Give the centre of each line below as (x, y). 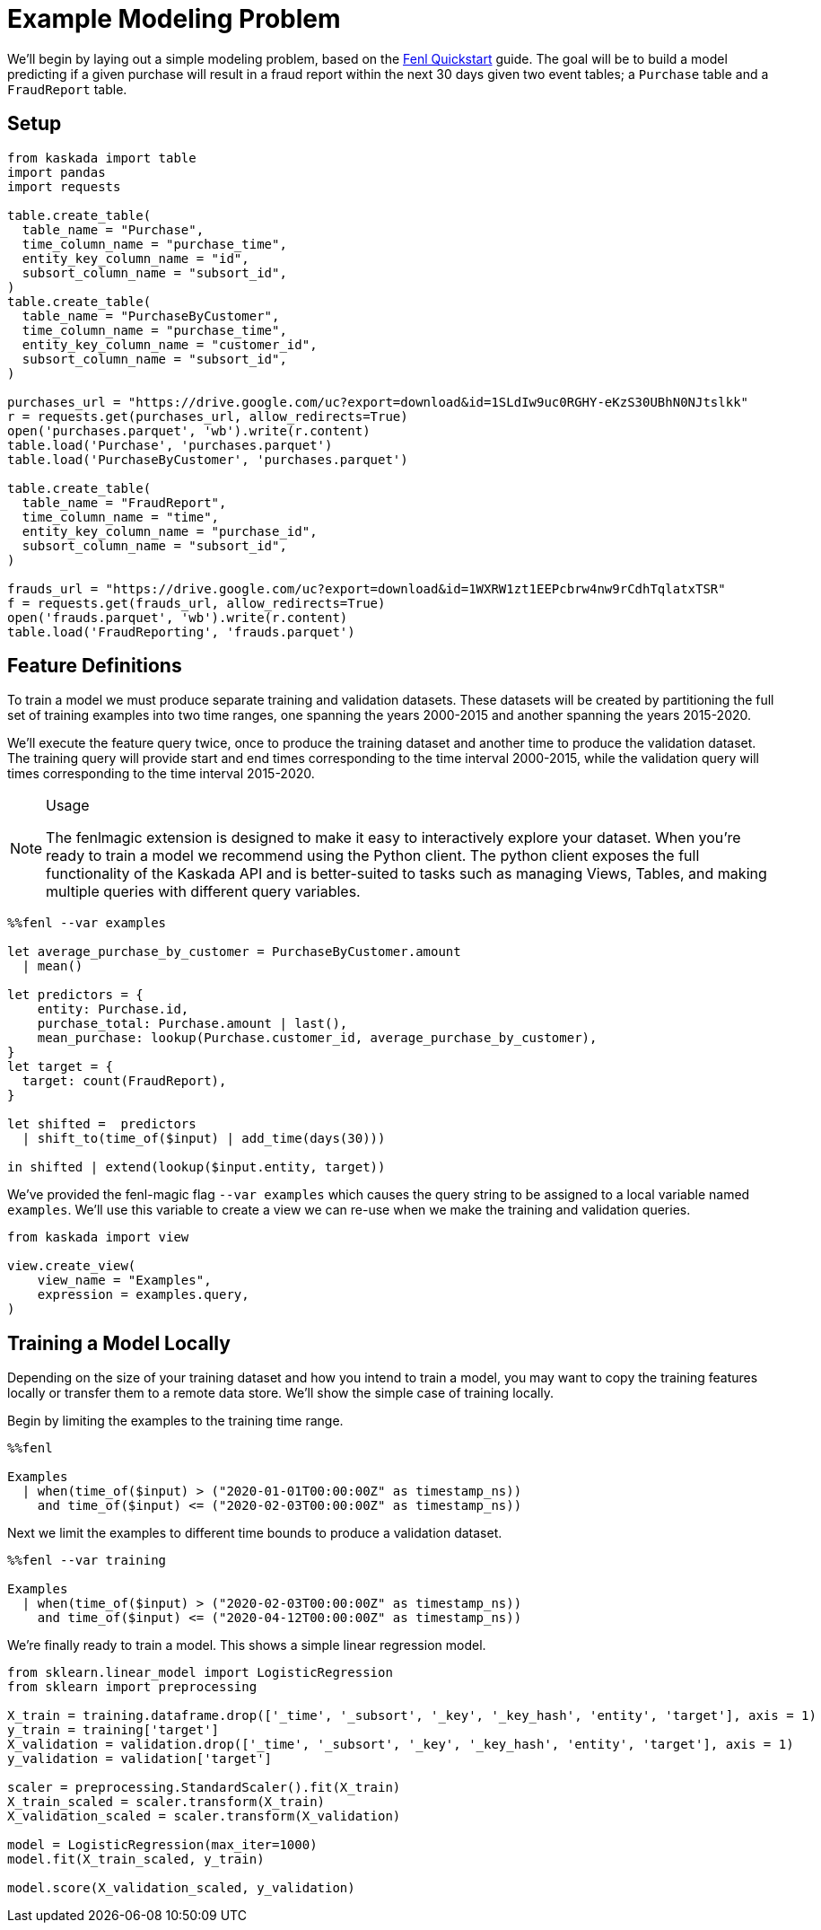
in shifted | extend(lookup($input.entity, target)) (197, 1167)
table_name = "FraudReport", (124, 502)
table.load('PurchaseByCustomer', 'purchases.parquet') (208, 459)
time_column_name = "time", (121, 517)
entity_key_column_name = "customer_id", (170, 344)
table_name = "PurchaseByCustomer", (151, 316)
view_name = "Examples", (124, 1281)
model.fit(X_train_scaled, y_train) (136, 1860)
